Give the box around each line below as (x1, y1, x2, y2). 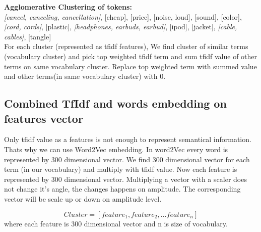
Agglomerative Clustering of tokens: (4, 2, 132, 12)
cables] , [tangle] (4, 31, 51, 41)
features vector (4, 110, 83, 126)
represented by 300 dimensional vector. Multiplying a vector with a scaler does (4, 173, 247, 184)
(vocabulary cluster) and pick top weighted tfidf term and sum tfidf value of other (4, 51, 257, 61)
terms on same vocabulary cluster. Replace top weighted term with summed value (4, 61, 257, 71)
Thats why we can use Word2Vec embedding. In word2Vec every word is (4, 144, 228, 154)
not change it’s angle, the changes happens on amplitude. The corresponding (4, 183, 241, 194)
